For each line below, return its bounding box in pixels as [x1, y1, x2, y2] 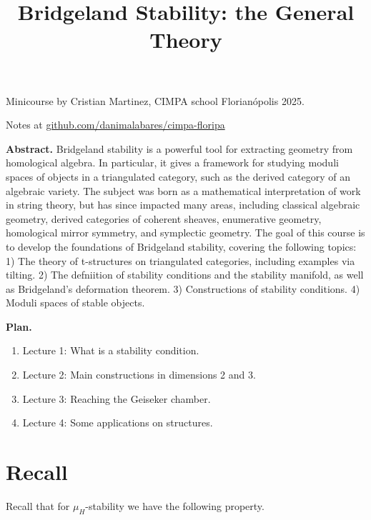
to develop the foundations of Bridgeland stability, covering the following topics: [6, 239, 357, 254]
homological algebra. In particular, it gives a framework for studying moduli [6, 155, 339, 170]
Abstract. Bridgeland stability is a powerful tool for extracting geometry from [6, 141, 353, 156]
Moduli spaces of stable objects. [6, 295, 145, 310]
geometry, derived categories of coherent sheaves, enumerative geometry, [6, 211, 322, 226]
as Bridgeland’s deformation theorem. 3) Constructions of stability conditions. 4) [6, 281, 360, 296]
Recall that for [6, 498, 70, 513]
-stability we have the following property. [85, 498, 264, 513]
